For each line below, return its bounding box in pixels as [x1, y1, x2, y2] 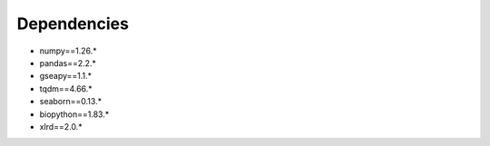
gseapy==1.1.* [39, 71, 93, 82]
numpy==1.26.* [39, 45, 97, 56]
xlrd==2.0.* [39, 121, 83, 131]
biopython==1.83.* [39, 109, 110, 120]
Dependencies [16, 14, 129, 34]
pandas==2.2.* [39, 57, 97, 68]
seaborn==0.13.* [39, 96, 103, 107]
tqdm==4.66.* [39, 83, 93, 94]
